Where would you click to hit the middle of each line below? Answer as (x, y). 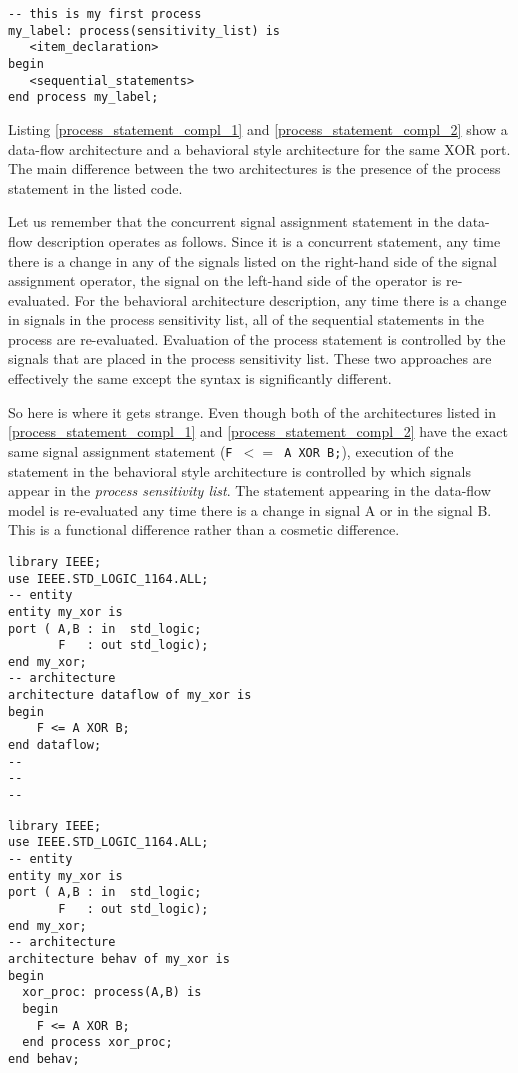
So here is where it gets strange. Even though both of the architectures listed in (252, 411)
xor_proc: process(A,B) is (112, 992)
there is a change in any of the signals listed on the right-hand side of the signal (252, 260)
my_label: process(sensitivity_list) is (144, 30)
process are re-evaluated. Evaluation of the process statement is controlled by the (257, 338)
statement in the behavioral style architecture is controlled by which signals (239, 470)
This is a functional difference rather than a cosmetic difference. (204, 529)
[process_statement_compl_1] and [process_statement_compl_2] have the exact (258, 431)
